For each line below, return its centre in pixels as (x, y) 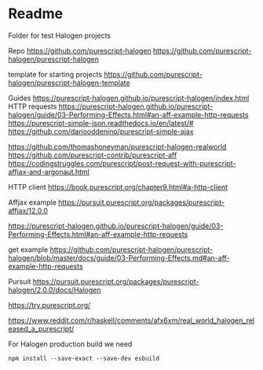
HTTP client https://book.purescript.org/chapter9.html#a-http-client (118, 187)
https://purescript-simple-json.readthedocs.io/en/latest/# (101, 123)
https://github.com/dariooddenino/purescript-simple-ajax (101, 131)
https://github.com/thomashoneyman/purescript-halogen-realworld (117, 146)
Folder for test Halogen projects (60, 35)
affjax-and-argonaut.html (49, 172)
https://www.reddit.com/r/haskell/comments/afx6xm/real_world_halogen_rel (131, 320)
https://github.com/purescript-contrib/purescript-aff (93, 155)
